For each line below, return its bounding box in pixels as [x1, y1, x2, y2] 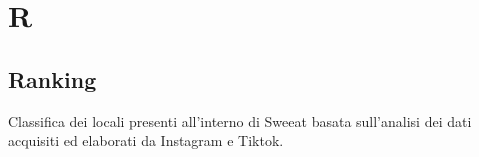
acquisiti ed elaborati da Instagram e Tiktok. [8, 130, 284, 151]
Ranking [8, 63, 97, 94]
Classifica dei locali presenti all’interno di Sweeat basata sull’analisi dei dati [8, 110, 472, 131]
